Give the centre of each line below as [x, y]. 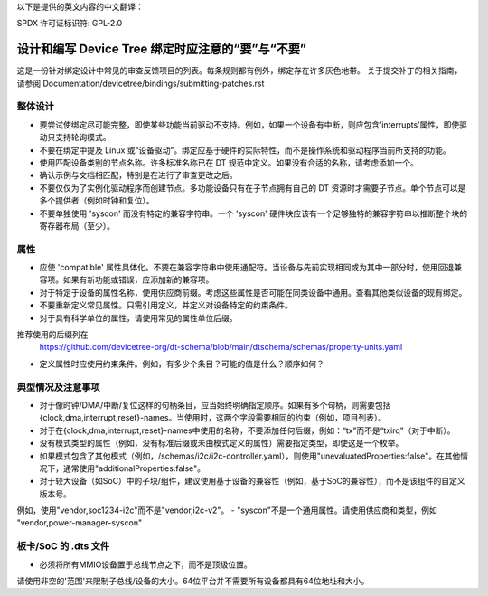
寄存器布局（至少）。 [77, 225]
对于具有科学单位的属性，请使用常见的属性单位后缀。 [138, 317]
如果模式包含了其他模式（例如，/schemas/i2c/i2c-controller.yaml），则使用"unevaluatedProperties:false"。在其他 [250, 456]
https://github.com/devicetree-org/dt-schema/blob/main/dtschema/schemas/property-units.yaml [221, 347]
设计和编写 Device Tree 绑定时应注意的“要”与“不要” [162, 49]
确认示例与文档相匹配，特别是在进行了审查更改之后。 [138, 175]
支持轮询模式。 [83, 137]
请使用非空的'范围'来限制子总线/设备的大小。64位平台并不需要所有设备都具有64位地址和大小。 [193, 581]
